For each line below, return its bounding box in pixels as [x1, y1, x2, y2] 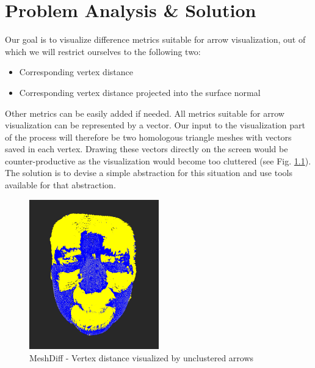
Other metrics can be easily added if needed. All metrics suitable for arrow [5, 106, 284, 119]
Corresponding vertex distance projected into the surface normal [19, 86, 261, 98]
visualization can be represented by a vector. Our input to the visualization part [5, 119, 306, 131]
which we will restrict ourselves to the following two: [5, 45, 201, 57]
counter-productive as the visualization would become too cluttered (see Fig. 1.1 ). [5, 154, 311, 167]
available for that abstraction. [5, 178, 116, 191]
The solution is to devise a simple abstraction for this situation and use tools [5, 166, 292, 179]
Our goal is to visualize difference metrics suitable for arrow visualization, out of [5, 33, 306, 46]
